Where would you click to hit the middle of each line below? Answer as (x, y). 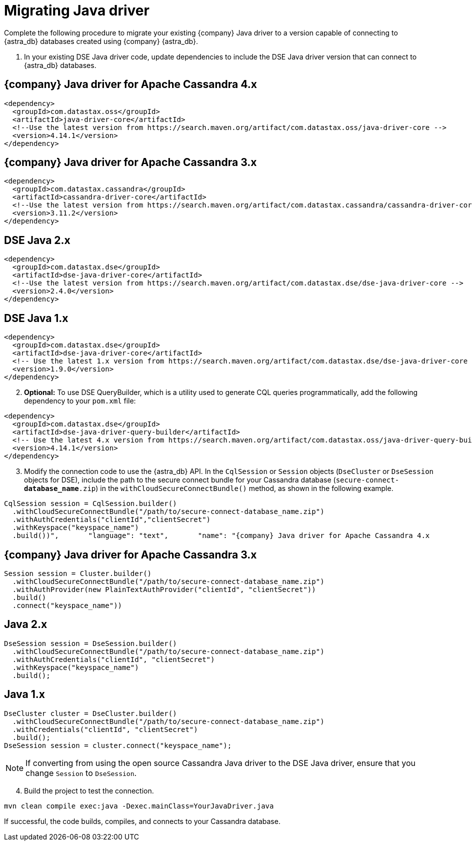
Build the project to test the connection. (89, 790)
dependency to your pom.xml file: (80, 401)
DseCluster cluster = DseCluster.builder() (90, 713)
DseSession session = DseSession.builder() (90, 643)
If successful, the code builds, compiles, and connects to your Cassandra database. (142, 821)
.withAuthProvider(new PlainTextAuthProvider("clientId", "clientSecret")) (164, 589)
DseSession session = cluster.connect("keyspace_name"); (118, 745)
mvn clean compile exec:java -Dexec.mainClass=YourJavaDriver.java (139, 806)
